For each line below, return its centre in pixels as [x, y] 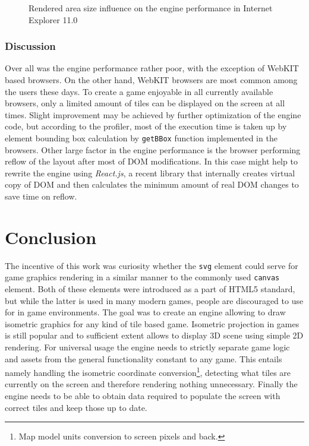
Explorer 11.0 [53, 19]
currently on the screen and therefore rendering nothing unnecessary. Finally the [151, 384]
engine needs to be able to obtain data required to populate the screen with [143, 396]
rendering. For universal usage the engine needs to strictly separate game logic [147, 347]
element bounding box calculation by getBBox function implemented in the [141, 137]
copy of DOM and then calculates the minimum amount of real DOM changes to [152, 184]
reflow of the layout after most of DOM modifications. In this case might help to [151, 161]
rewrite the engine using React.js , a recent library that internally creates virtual [150, 173]
